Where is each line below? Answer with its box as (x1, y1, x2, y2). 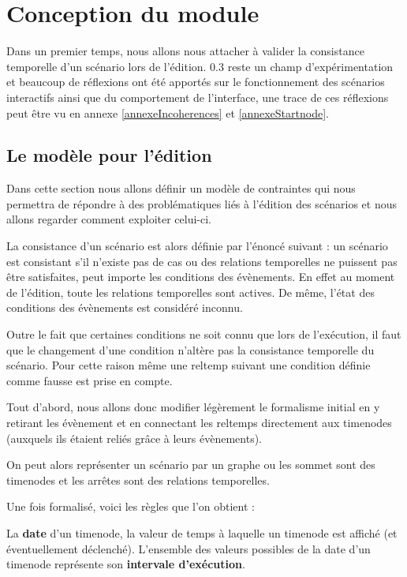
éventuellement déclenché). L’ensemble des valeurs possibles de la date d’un (6, 540, 371, 556)
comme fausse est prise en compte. (6, 372, 173, 388)
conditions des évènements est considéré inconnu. (6, 299, 243, 316)
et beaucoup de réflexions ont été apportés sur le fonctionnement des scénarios (6, 73, 385, 90)
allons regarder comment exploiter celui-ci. (6, 211, 211, 227)
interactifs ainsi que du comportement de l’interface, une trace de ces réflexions (6, 88, 389, 105)
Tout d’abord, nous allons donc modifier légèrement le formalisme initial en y (6, 399, 380, 415)
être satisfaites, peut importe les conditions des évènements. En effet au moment (6, 268, 395, 285)
